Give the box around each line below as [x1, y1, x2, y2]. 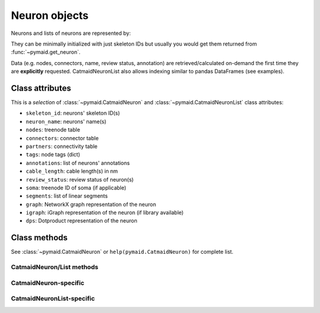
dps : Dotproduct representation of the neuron [25, 217, 137, 224]
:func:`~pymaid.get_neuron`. [11, 49, 81, 56]
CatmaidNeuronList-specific [11, 295, 95, 303]
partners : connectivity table [25, 143, 98, 150]
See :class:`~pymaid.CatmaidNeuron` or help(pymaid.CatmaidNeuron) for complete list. [11, 249, 233, 256]
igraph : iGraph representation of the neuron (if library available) [25, 209, 184, 216]
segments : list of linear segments [25, 192, 108, 199]
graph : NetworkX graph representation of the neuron [25, 201, 156, 208]
